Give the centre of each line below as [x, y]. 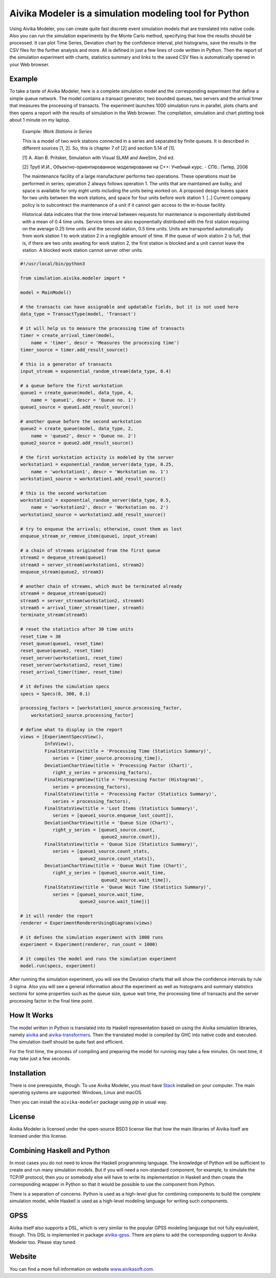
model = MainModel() [46, 292]
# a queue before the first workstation [71, 386]
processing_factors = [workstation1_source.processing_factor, [101, 708]
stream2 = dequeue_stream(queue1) [63, 558]
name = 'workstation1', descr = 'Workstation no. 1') [100, 472]
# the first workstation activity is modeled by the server [97, 457]
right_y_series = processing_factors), [102, 772]
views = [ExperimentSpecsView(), [62, 737]
